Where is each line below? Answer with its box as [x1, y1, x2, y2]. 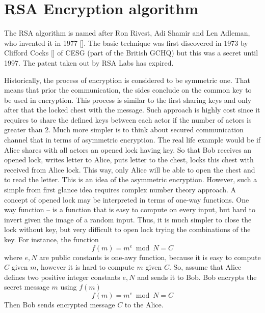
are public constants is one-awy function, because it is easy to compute [39, 251, 261, 262]
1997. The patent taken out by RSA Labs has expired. [4, 57, 174, 68]
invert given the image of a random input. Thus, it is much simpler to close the [4, 214, 252, 224]
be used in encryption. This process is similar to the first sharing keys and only [4, 94, 252, 105]
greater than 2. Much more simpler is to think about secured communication [4, 124, 244, 135]
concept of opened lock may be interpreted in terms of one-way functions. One [4, 194, 249, 205]
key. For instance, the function [4, 234, 99, 244]
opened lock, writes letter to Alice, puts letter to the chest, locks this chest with [4, 154, 254, 165]
